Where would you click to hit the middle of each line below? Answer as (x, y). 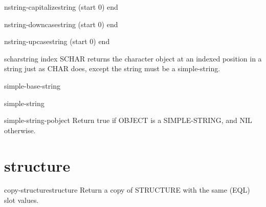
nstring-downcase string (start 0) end (61, 24)
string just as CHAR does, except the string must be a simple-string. (112, 68)
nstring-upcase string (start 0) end (57, 41)
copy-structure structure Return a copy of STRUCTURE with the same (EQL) (127, 190)
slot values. (21, 200)
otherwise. (20, 130)
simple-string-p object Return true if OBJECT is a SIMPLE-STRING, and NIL (128, 120)
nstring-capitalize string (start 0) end (61, 7)
